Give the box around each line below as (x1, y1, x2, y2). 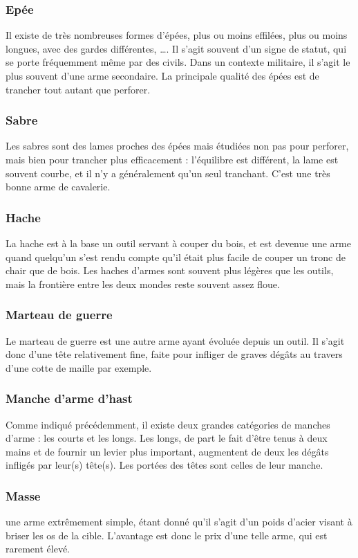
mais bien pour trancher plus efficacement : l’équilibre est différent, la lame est (6, 152, 339, 166)
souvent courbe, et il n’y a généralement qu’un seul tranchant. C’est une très (6, 165, 330, 180)
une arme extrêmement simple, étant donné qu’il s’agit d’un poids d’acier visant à (6, 514, 352, 529)
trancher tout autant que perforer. (6, 82, 151, 96)
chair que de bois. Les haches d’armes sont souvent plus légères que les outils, (6, 263, 334, 278)
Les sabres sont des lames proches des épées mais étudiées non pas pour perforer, (6, 138, 349, 153)
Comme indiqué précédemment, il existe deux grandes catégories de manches (6, 417, 330, 431)
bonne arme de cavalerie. (6, 179, 111, 194)
